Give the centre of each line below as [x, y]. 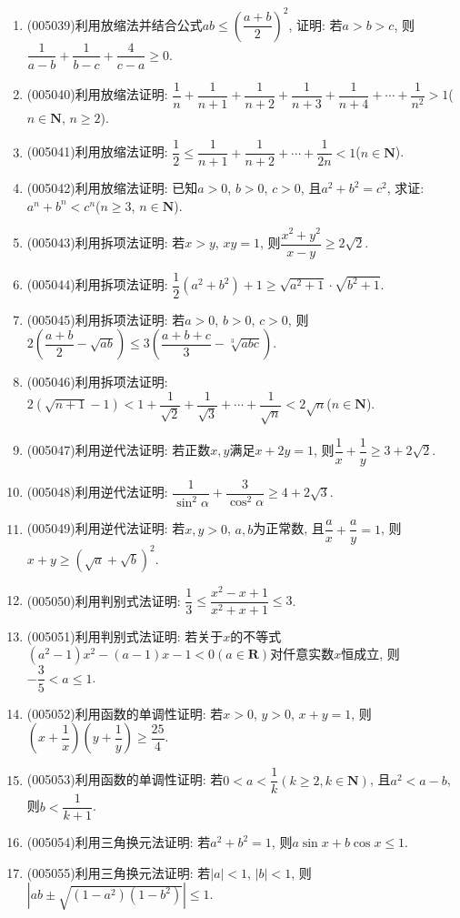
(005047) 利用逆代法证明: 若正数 [119, 450]
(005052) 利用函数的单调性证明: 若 [125, 713]
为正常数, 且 [289, 528]
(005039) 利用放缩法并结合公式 [115, 24]
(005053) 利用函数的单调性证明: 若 [125, 779]
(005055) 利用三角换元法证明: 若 [119, 872]
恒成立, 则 [370, 654]
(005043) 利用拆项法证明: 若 [106, 242]
